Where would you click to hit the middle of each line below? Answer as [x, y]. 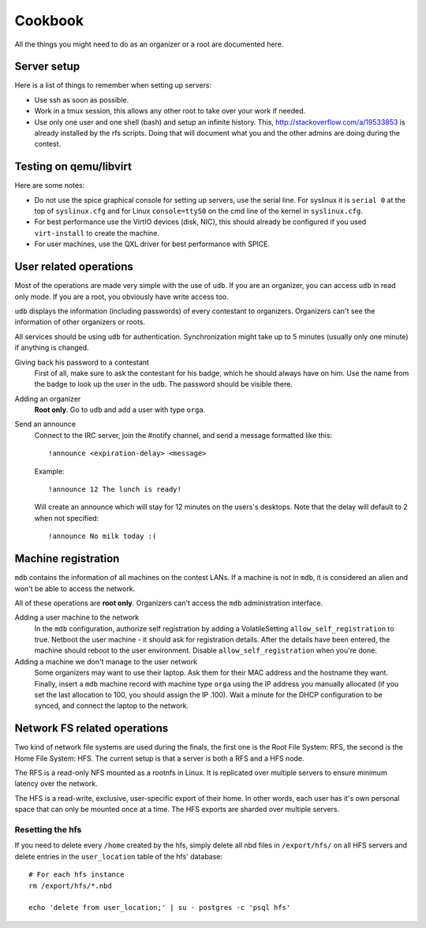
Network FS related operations [92, 729]
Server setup [47, 67]
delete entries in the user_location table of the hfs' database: [119, 856]
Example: [49, 471]
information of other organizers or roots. [80, 322]
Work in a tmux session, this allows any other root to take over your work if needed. [170, 111]
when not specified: [67, 518]
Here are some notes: [50, 185]
